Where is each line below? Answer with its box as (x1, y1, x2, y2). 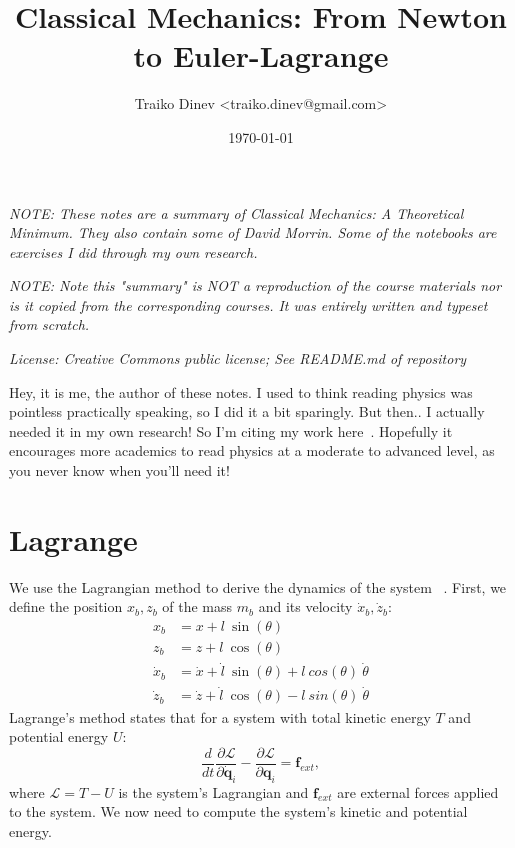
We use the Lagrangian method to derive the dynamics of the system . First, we (9, 576, 507, 597)
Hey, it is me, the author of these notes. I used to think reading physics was (9, 381, 473, 402)
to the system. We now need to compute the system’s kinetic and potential (9, 801, 468, 822)
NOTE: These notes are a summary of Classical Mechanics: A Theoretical (9, 202, 464, 223)
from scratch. (9, 314, 90, 335)
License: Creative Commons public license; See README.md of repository (9, 348, 467, 369)
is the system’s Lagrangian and (118, 781, 309, 802)
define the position (9, 596, 123, 617)
